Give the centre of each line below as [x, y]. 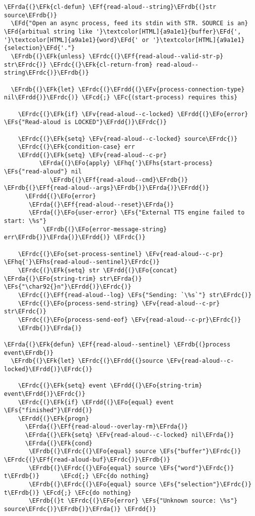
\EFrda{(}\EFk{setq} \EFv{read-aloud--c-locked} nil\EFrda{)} [129, 435]
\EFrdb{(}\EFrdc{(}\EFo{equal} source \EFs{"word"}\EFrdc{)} [131, 468]
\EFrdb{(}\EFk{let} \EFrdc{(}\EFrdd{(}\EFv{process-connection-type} [128, 89]
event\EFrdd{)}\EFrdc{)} [45, 394]
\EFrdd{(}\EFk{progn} [53, 418]
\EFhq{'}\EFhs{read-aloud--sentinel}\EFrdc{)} [82, 262]
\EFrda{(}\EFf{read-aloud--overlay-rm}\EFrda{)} [106, 427]
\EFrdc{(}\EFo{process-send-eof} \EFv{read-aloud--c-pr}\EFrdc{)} [129, 320]
